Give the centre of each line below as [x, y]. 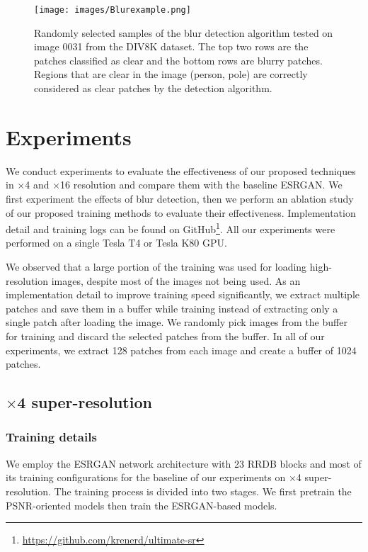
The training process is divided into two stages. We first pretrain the [203, 491]
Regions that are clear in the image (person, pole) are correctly [171, 74]
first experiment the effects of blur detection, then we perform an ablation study [180, 198]
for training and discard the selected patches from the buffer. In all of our [165, 336]
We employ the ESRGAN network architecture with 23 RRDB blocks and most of [184, 463]
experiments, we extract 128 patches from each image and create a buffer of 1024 [181, 350]
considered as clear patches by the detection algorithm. [153, 88]
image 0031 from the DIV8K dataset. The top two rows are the [171, 46]
